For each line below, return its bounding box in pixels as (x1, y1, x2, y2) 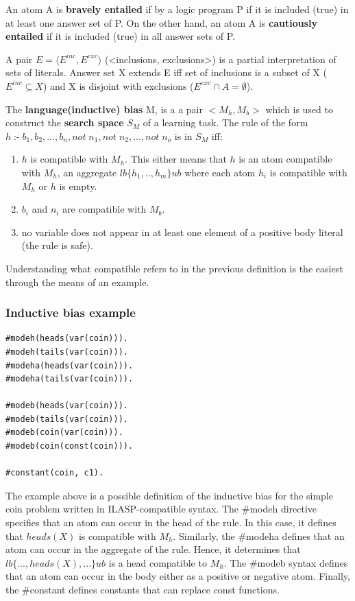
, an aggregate (57, 165, 117, 179)
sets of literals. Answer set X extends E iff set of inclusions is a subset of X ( (5, 65, 327, 80)
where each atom (184, 165, 256, 179)
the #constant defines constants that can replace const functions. (5, 582, 280, 596)
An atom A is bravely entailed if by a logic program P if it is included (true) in (5, 2, 349, 16)
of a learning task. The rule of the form (143, 115, 308, 130)
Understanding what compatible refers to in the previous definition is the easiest (5, 261, 343, 275)
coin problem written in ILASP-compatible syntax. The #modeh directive (5, 502, 317, 516)
